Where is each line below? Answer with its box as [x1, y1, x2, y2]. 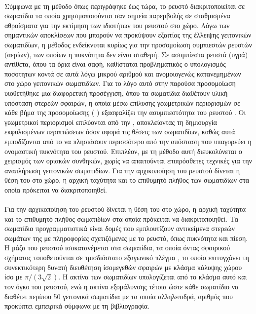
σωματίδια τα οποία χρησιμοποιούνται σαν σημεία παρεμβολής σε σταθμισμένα [4, 10, 230, 21]
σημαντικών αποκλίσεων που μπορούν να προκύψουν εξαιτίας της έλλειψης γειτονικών [4, 30, 252, 40]
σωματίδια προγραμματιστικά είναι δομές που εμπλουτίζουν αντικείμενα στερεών [4, 223, 235, 234]
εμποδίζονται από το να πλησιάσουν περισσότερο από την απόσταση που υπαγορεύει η [4, 136, 252, 146]
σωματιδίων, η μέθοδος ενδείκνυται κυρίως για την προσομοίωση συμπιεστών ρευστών [4, 39, 252, 49]
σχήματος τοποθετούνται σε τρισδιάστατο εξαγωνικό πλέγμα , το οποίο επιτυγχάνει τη [4, 252, 249, 263]
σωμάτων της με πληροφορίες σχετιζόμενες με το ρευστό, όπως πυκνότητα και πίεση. [4, 233, 248, 243]
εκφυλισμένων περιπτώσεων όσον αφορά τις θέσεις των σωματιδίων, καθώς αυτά [4, 126, 235, 137]
